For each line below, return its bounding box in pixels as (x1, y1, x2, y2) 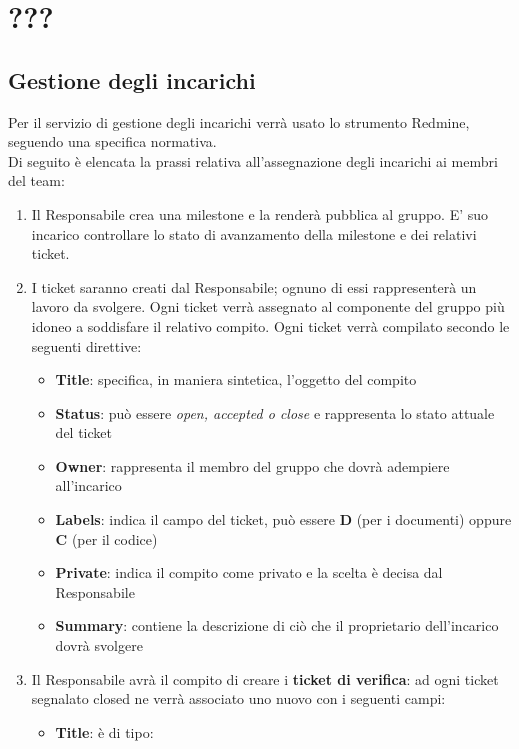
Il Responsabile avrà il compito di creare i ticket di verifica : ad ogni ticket (31, 668, 499, 689)
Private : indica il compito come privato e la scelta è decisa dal (55, 562, 443, 583)
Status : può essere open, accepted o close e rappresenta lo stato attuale (55, 402, 495, 423)
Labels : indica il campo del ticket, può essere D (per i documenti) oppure (55, 509, 512, 530)
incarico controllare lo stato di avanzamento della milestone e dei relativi (31, 223, 477, 244)
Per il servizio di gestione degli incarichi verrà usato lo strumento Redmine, (8, 111, 470, 132)
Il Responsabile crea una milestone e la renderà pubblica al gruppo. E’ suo (31, 203, 489, 224)
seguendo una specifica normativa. (8, 131, 217, 152)
